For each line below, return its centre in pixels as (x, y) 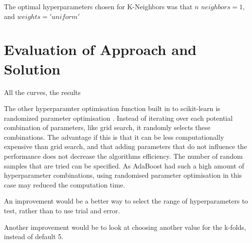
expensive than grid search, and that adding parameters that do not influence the (126, 146)
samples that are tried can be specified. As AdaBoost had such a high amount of (124, 165)
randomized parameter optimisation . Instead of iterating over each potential (118, 118)
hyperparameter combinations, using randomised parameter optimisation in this (123, 175)
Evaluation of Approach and (100, 49)
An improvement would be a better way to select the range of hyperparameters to (126, 201)
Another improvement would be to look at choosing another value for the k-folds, (125, 227)
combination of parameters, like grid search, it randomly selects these (107, 127)
